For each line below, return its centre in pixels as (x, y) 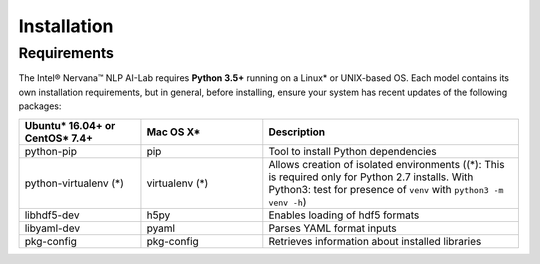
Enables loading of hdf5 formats (344, 215)
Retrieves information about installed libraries (375, 241)
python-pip (51, 151)
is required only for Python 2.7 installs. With (371, 177)
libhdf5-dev (52, 215)
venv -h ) (287, 202)
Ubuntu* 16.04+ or (70, 125)
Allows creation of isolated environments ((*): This (386, 164)
